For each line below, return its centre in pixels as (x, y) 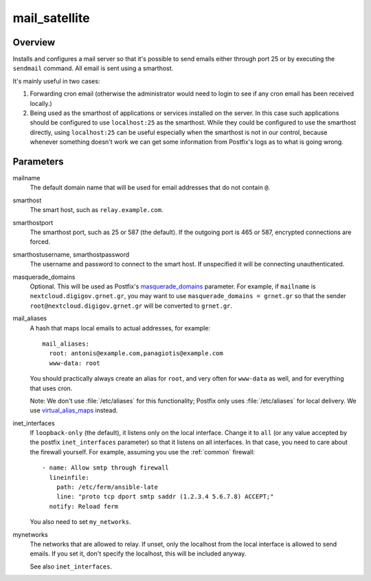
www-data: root (75, 363)
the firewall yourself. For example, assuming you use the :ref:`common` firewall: (143, 452)
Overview (34, 42)
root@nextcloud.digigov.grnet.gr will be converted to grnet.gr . (131, 306)
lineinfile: (69, 477)
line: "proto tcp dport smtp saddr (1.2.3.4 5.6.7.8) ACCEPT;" (165, 497)
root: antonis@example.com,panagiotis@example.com (136, 353)
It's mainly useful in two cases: (56, 81)
